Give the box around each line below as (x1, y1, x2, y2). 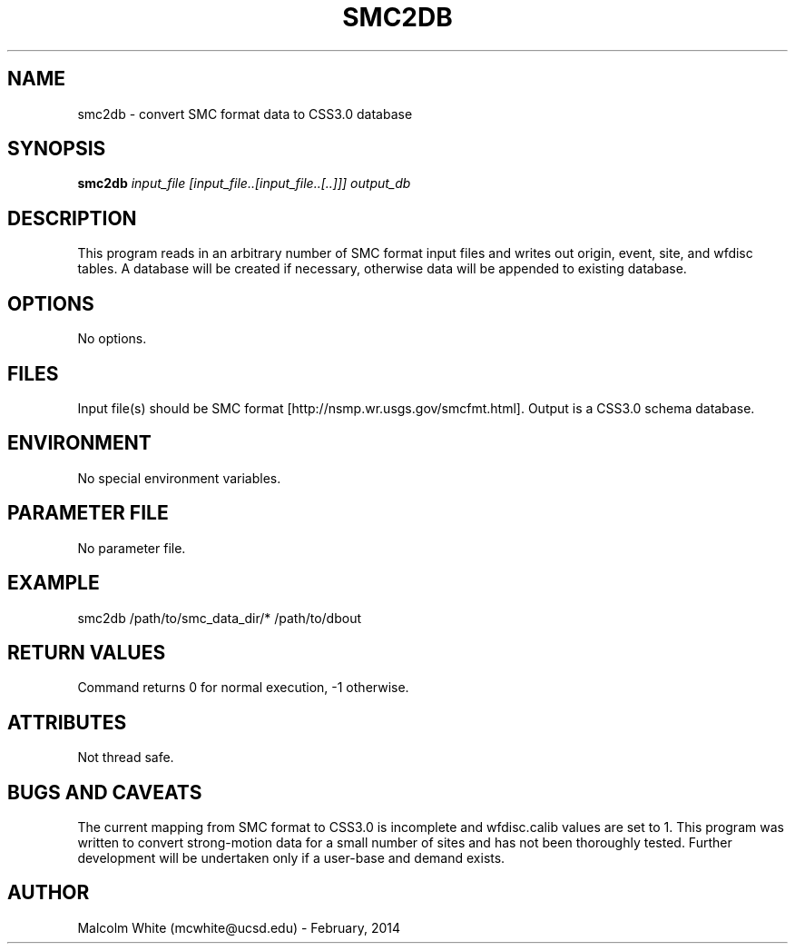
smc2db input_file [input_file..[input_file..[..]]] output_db (77, 175, 411, 192)
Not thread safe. (77, 749, 174, 766)
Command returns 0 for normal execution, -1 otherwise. (77, 679, 409, 696)
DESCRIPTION (7, 206, 137, 230)
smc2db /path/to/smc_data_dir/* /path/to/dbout (77, 609, 361, 626)
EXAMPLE (7, 571, 100, 595)
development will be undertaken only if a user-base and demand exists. (77, 850, 505, 867)
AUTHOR (7, 881, 90, 905)
